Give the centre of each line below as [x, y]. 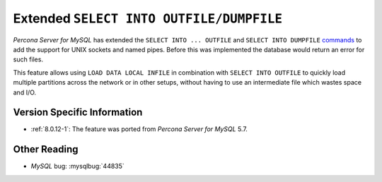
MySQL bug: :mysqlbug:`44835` [78, 166]
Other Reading [46, 149]
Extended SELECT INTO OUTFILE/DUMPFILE [148, 18]
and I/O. [25, 92]
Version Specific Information [78, 113]
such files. [28, 59]
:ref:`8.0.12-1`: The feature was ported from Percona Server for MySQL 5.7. [139, 129]
